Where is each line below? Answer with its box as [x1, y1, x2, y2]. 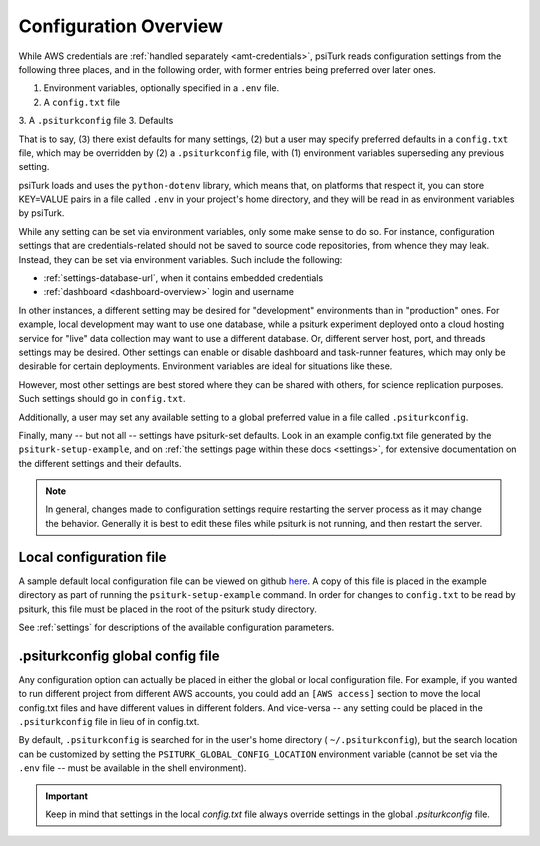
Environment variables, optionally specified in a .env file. [43, 82, 280, 94]
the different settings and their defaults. [18, 457, 182, 469]
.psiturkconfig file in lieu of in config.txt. [18, 716, 200, 728]
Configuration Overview [18, 15, 224, 37]
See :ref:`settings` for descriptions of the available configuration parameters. [18, 621, 335, 633]
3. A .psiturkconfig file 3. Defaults [18, 115, 174, 127]
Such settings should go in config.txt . [18, 393, 186, 405]
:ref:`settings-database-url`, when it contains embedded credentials [43, 272, 324, 284]
